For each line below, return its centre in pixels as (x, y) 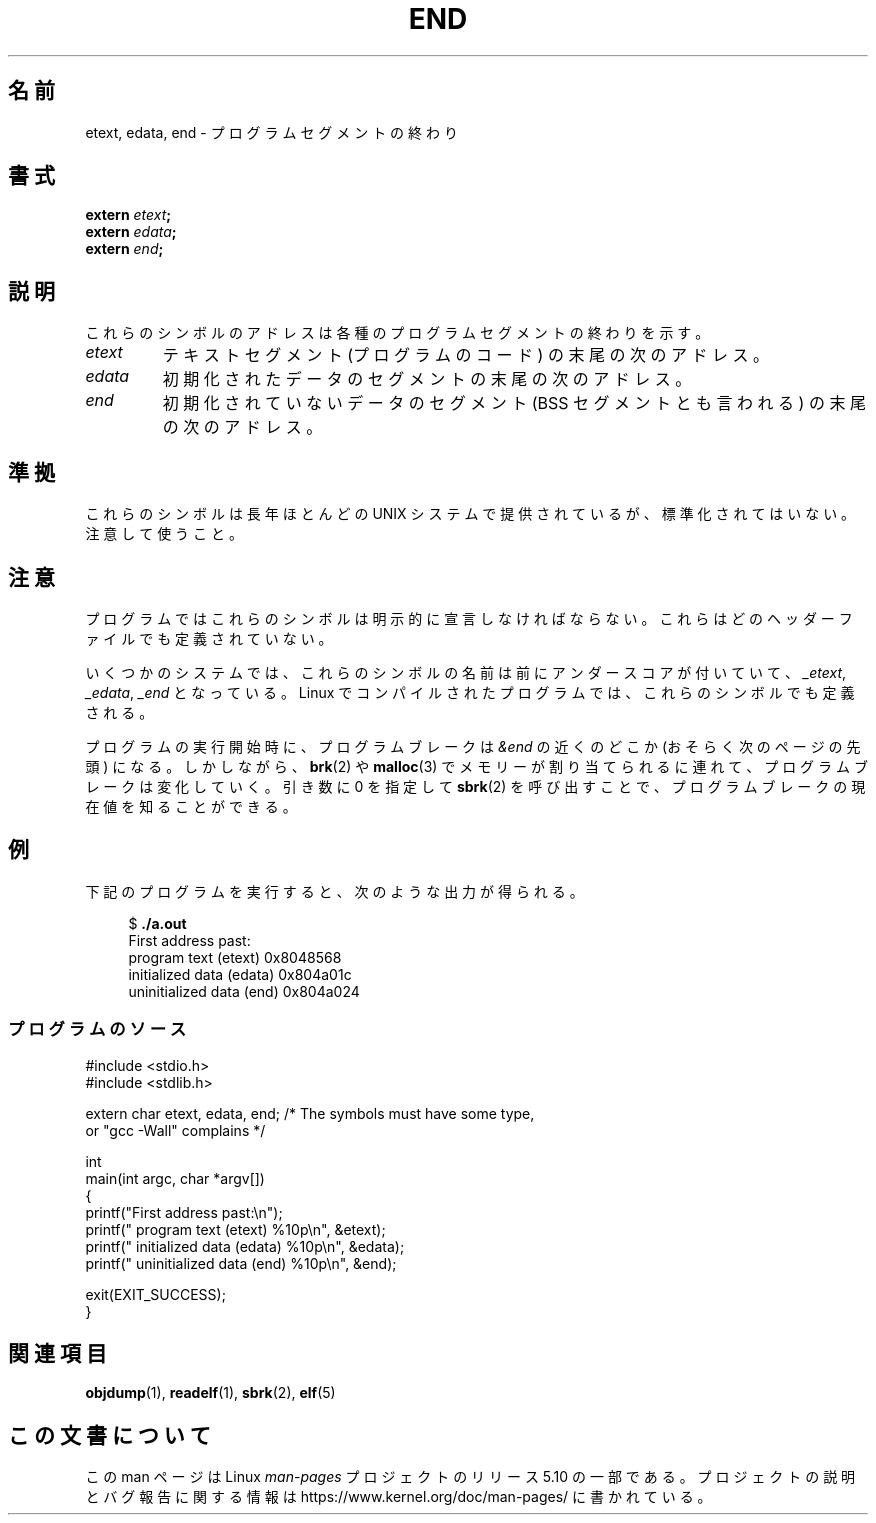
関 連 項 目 (57, 1353)
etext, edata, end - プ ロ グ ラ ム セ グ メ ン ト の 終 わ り (271, 132)
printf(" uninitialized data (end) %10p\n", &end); (241, 1263)
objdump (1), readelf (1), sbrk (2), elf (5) (210, 1393)
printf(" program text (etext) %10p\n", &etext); (235, 1229)
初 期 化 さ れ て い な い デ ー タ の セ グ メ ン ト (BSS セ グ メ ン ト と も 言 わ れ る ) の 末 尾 (514, 403)
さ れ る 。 (119, 712)
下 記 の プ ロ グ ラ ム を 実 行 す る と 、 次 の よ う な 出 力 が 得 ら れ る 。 (334, 891)
